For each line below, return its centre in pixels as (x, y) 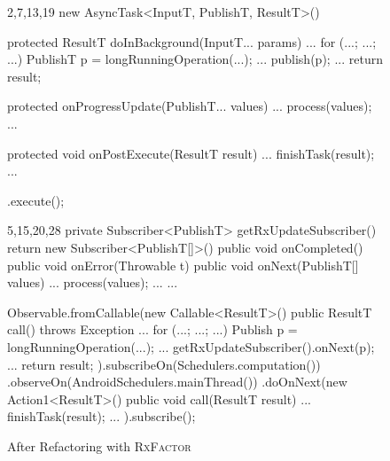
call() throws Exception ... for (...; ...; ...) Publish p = (152, 329)
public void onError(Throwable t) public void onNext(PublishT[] (183, 265)
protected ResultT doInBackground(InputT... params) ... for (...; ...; (192, 41)
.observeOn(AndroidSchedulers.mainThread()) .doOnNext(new (177, 382)
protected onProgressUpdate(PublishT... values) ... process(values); (190, 106)
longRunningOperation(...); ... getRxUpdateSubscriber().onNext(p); (191, 346)
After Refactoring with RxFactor (99, 445)
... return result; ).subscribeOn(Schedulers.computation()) (164, 364)
